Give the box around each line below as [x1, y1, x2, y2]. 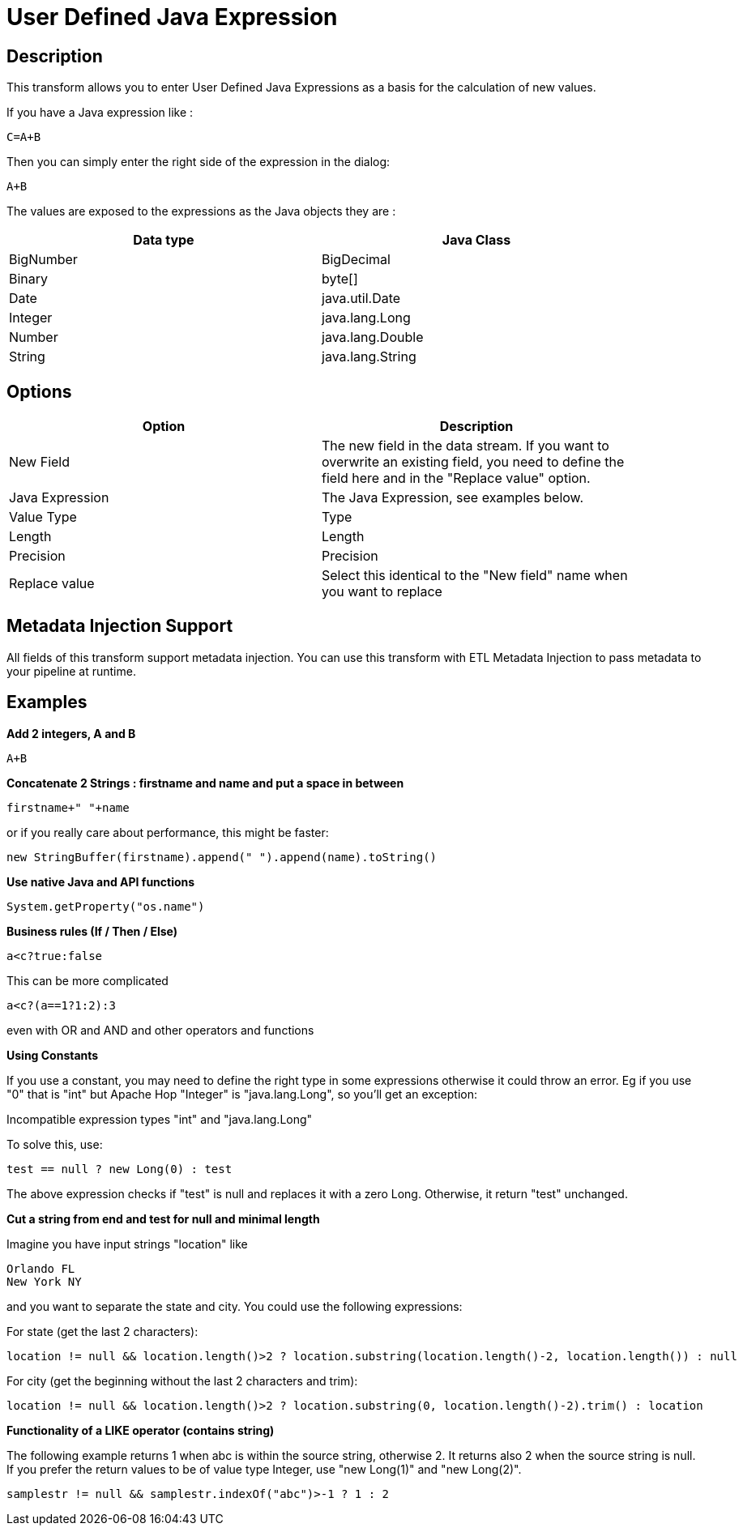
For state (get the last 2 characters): [6, 1324, 199, 1338]
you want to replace [322, 583, 442, 600]
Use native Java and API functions [6, 874, 195, 889]
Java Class [442, 232, 511, 249]
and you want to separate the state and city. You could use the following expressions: [6, 1299, 463, 1313]
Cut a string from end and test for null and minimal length [6, 1211, 320, 1226]
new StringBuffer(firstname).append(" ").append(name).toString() [6, 850, 438, 864]
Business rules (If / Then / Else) [6, 924, 177, 938]
